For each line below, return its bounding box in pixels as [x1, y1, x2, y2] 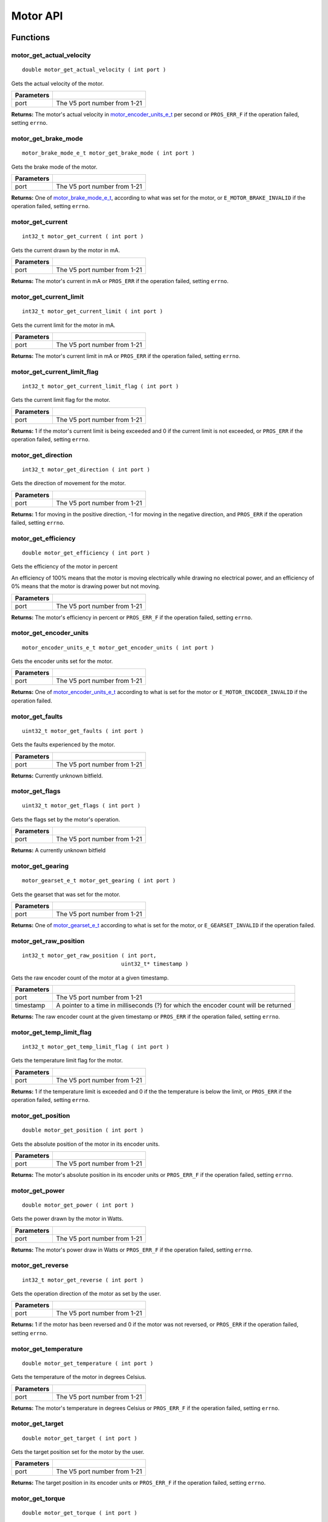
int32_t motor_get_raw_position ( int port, [22, 952, 157, 959]
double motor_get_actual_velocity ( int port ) [22, 66, 166, 73]
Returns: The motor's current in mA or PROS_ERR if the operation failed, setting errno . [11, 278, 229, 285]
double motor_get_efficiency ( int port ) [22, 550, 151, 556]
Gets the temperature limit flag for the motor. [11, 1057, 123, 1064]
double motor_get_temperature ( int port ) [22, 1359, 154, 1367]
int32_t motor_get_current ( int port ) [22, 233, 144, 240]
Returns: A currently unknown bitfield [11, 847, 106, 854]
